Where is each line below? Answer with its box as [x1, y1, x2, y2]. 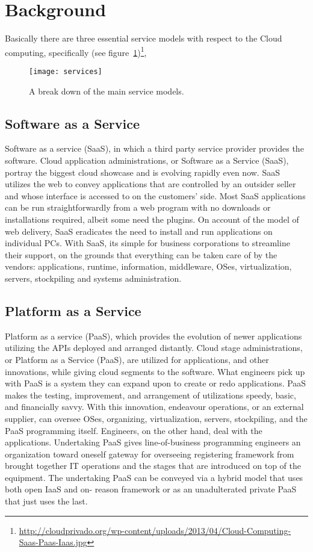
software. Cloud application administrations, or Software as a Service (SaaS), [5, 154, 289, 167]
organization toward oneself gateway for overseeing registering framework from [5, 447, 294, 460]
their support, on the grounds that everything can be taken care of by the [5, 248, 277, 261]
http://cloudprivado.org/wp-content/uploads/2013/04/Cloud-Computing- [19, 524, 291, 536]
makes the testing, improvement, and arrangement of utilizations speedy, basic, [5, 388, 296, 401]
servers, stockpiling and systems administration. [5, 271, 182, 284]
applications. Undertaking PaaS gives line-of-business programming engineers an [5, 436, 301, 448]
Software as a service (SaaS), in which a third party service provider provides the [5, 142, 304, 155]
